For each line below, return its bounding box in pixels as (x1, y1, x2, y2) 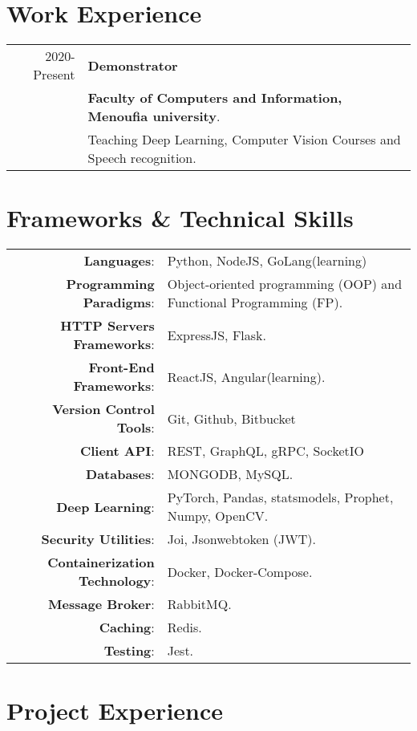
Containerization (47, 553, 155, 572)
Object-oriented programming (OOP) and (167, 274, 403, 294)
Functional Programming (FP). (167, 293, 343, 312)
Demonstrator (87, 55, 178, 75)
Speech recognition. (87, 148, 196, 168)
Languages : (83, 251, 155, 270)
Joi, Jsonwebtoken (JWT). (167, 530, 316, 549)
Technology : (79, 571, 155, 591)
